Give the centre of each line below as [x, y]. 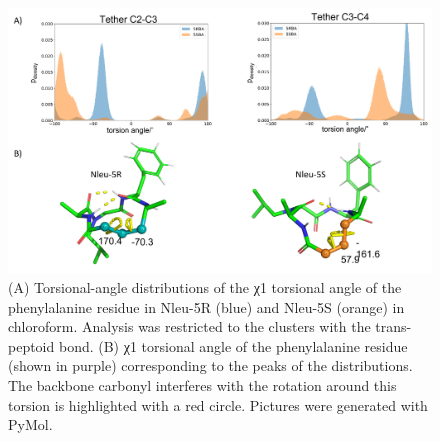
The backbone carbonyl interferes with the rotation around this [202, 384]
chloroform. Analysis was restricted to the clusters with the [189, 326]
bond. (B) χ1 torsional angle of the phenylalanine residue [233, 345]
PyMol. [30, 424]
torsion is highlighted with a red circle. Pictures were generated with [218, 404]
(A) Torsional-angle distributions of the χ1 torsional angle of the [205, 287]
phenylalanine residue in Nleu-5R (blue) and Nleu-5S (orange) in [206, 306]
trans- [393, 326]
